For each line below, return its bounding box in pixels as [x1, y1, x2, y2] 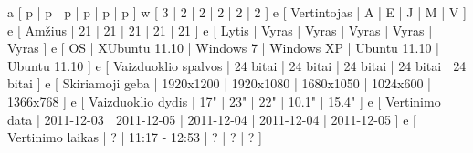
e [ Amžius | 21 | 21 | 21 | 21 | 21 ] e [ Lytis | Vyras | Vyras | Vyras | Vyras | [7, 20, 433, 39]
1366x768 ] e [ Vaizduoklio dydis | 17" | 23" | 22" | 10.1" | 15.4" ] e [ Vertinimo [7, 91, 441, 110]
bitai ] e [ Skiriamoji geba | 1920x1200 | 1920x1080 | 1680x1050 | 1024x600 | [7, 74, 431, 93]
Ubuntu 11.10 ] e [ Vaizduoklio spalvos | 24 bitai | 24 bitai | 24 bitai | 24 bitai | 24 [7, 56, 467, 75]
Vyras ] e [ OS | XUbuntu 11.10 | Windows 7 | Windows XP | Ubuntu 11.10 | [7, 38, 439, 57]
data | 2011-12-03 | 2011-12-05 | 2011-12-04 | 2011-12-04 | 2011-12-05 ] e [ [7, 109, 416, 128]
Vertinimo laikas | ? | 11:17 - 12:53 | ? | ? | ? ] [7, 127, 262, 147]
